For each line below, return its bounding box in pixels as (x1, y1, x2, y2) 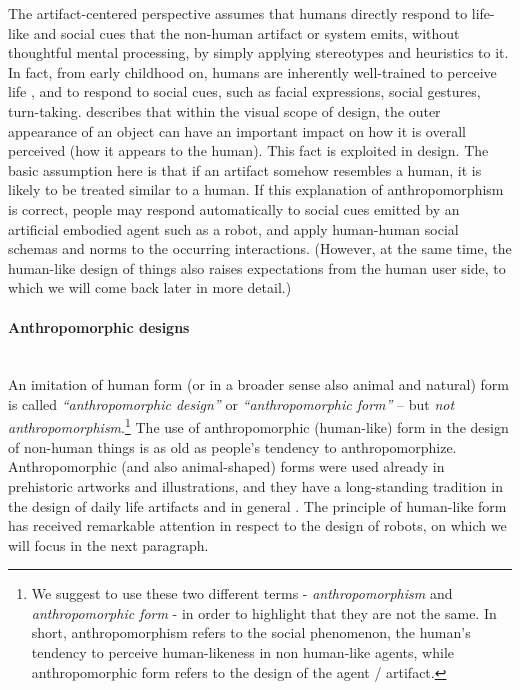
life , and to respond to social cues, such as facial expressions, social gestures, (8, 81, 481, 102)
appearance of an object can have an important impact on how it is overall (8, 120, 466, 141)
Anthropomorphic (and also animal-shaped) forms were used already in (8, 456, 445, 477)
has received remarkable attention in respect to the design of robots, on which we (8, 515, 507, 536)
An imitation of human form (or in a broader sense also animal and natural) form (8, 374, 510, 395)
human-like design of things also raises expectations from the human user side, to (8, 257, 506, 278)
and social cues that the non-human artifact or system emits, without (33, 22, 460, 43)
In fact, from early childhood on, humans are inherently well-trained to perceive (8, 61, 497, 82)
